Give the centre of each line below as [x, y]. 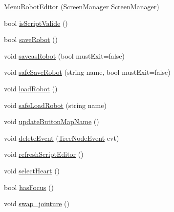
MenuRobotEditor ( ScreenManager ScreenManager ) [82, 6]
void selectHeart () [32, 170]
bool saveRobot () [31, 39]
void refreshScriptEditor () [44, 154]
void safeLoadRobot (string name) [55, 105]
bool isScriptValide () [36, 23]
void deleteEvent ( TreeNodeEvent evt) [62, 138]
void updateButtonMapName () [52, 121]
